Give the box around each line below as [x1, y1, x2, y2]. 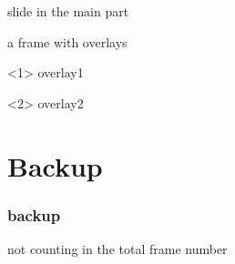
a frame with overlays [7, 32, 128, 51]
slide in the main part [7, 2, 129, 20]
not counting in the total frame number [7, 239, 228, 258]
